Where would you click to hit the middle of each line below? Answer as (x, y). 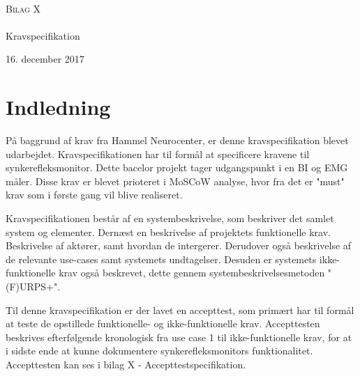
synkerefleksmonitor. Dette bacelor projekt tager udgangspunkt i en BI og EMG (177, 167)
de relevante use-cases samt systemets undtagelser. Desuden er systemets (161, 259)
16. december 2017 (45, 59)
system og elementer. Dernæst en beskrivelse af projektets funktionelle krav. (168, 232)
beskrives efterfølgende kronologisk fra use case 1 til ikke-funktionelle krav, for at (179, 337)
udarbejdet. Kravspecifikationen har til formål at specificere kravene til (158, 154)
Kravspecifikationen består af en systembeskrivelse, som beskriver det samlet (170, 218)
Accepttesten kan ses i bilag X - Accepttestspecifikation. (126, 364)
